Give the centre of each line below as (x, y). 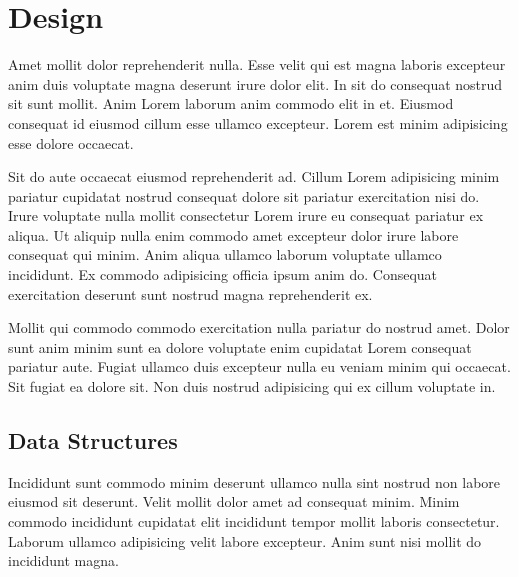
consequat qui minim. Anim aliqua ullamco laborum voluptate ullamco (225, 254)
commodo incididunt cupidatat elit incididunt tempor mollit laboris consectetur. (254, 521)
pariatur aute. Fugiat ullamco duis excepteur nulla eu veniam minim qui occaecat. (259, 366)
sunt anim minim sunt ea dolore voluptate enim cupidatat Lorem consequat (240, 346)
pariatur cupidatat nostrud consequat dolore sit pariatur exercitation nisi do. (244, 195)
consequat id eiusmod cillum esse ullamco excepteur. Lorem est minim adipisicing (258, 122)
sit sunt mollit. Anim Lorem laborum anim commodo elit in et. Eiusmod (231, 103)
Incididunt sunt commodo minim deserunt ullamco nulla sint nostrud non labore (254, 481)
